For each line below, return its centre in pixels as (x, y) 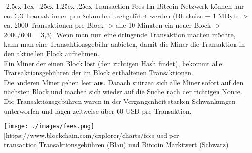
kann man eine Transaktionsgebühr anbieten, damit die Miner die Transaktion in (125, 44)
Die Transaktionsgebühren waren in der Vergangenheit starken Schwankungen (120, 101)
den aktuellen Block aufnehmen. (52, 53)
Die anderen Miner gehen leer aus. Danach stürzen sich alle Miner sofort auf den (124, 82)
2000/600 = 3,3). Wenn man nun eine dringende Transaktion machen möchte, (120, 34)
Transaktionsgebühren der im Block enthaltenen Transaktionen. (99, 73)
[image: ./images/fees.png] (49, 127)
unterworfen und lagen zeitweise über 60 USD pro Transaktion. (98, 110)
